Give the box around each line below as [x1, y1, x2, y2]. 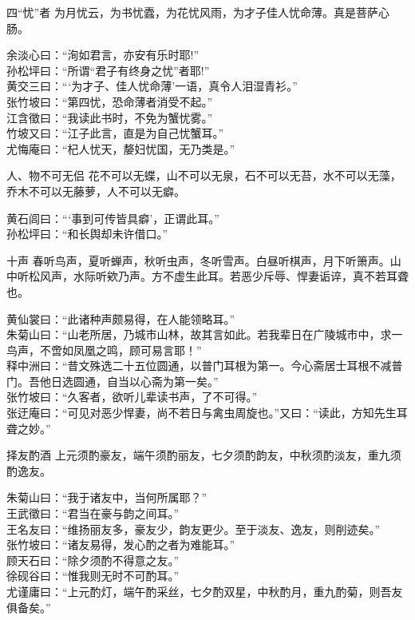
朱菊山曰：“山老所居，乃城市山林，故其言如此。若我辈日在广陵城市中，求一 [6, 326, 403, 343]
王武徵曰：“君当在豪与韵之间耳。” [6, 505, 180, 522]
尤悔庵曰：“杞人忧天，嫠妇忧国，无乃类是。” [6, 140, 235, 157]
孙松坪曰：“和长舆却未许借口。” [6, 225, 168, 242]
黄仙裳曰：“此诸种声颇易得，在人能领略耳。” [6, 310, 235, 327]
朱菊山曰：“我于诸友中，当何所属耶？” [6, 489, 207, 506]
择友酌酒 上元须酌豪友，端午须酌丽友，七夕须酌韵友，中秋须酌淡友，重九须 [6, 447, 401, 463]
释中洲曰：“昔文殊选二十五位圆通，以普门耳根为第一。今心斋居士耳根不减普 [6, 357, 403, 374]
